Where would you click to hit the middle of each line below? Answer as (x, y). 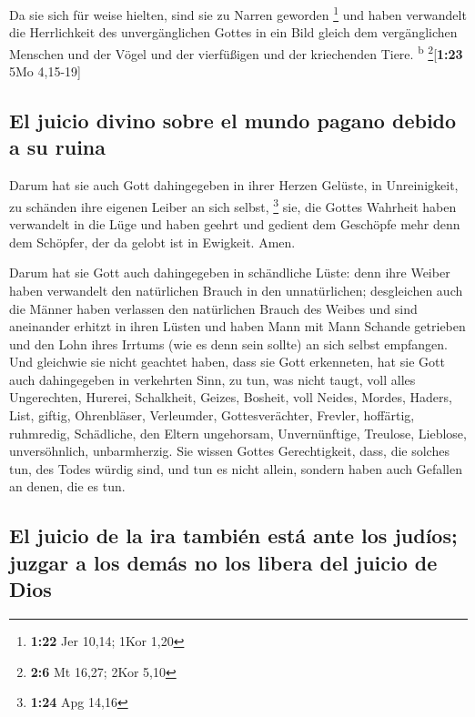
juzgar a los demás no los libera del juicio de (223, 562)
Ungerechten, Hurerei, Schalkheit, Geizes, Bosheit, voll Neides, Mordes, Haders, (231, 397)
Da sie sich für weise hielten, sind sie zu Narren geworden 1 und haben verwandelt (238, 13)
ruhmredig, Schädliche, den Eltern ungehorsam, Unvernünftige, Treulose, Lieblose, (238, 433)
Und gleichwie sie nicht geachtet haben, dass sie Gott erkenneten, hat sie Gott (227, 362)
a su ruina (58, 147)
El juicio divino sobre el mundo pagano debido (233, 121)
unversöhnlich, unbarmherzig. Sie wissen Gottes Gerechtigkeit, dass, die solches (229, 451)
